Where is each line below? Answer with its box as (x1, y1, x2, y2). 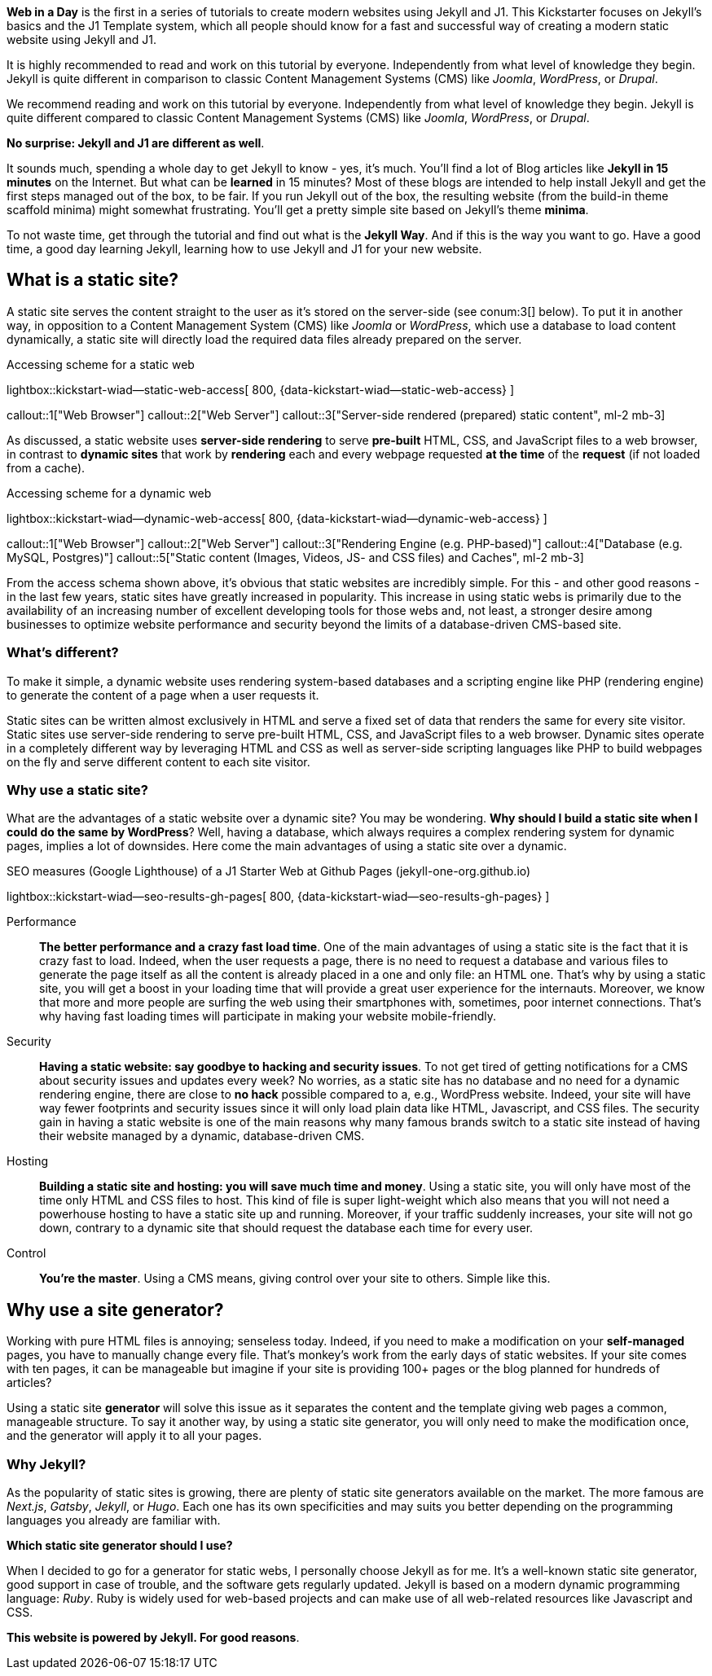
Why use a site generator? (7, 1299, 224, 1320)
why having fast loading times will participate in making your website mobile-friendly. (39, 1009, 497, 1024)
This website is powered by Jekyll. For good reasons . (7, 1630, 300, 1644)
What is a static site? (7, 270, 178, 291)
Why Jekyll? (7, 1455, 86, 1472)
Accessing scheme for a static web (7, 357, 195, 371)
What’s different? (7, 644, 119, 661)
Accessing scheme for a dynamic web (7, 485, 212, 500)
